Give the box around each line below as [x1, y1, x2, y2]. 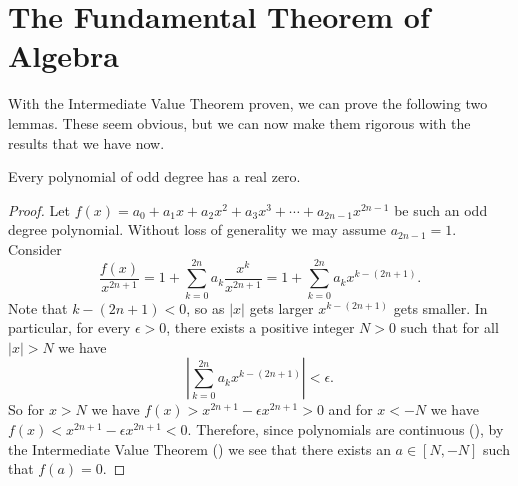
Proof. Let [8, 199, 70, 220]
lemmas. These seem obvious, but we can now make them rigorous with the [8, 112, 471, 133]
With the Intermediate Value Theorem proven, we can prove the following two [8, 93, 488, 114]
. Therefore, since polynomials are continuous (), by [187, 418, 504, 439]
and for [328, 399, 373, 420]
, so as [186, 297, 225, 318]
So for [8, 399, 45, 420]
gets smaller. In [393, 297, 488, 318]
